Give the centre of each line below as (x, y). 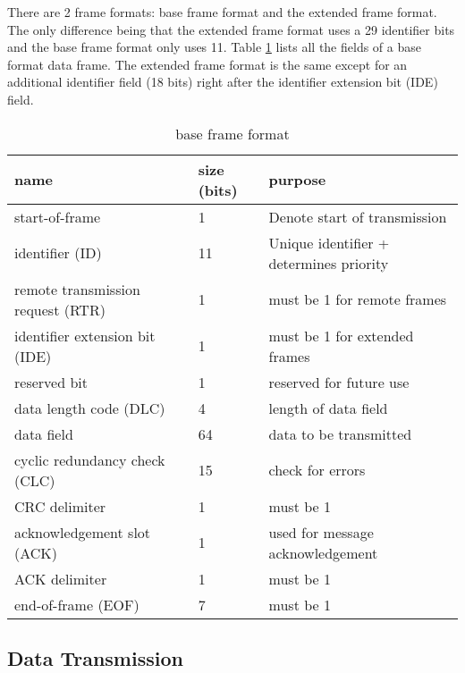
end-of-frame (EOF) (77, 604)
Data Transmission (95, 657)
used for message (321, 532)
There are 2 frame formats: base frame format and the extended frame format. (222, 12)
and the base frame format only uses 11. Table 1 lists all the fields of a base (214, 47)
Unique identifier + (329, 242)
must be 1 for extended (341, 335)
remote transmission (77, 289)
